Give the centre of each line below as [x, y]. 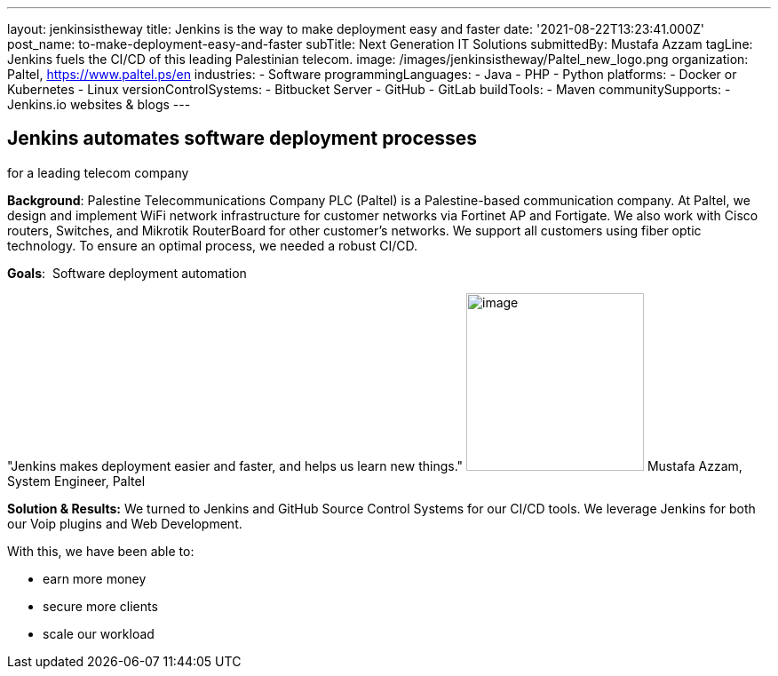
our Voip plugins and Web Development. [125, 523]
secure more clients [100, 606]
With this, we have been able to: [101, 551]
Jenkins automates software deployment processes [242, 139]
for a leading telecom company [98, 172]
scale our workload [99, 633]
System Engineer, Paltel [76, 481]
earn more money [95, 578]
